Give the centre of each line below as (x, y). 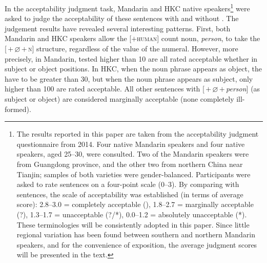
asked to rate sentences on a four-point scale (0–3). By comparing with (128, 184)
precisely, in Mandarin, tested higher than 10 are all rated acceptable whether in (131, 58)
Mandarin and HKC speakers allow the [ (68, 38)
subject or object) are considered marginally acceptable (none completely (119, 99)
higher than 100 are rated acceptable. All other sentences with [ (105, 89)
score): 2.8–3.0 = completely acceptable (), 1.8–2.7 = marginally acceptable (135, 204)
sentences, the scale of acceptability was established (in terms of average (130, 194)
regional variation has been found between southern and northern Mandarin (136, 234)
